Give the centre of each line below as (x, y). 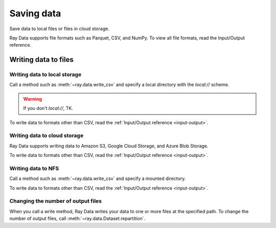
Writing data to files (42, 60)
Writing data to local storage (45, 75)
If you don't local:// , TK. (48, 108)
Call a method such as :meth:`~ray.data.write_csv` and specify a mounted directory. (98, 178)
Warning (32, 99)
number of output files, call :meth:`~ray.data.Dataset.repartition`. (77, 219)
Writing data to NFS (34, 168)
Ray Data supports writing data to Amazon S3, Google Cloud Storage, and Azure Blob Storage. (109, 146)
